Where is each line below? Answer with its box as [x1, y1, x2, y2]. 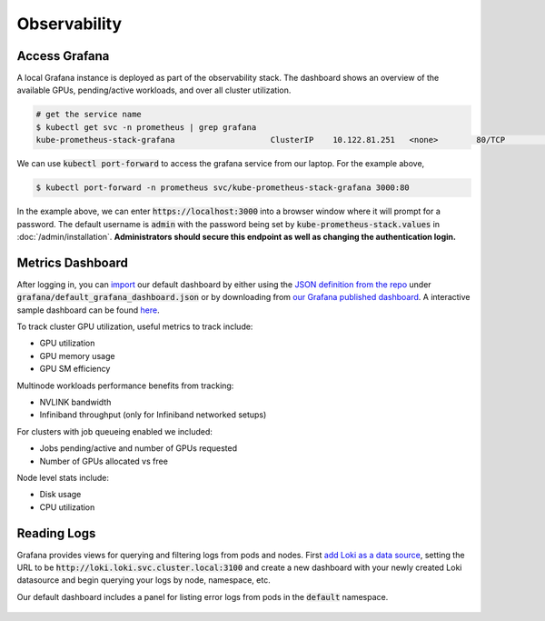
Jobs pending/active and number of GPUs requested [39, 443, 238, 454]
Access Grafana [16, 48, 110, 64]
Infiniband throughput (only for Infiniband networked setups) [39, 409, 267, 420]
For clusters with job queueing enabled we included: [16, 426, 213, 436]
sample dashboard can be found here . [16, 305, 160, 316]
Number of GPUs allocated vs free [39, 456, 168, 466]
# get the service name [35, 109, 143, 120]
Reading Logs [16, 526, 96, 541]
